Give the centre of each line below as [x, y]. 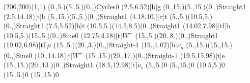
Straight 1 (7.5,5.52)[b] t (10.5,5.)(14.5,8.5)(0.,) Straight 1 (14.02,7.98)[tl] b [123, 26]
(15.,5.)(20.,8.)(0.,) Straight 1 [177, 35]
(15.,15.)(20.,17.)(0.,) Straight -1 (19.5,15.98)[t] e [155, 55]
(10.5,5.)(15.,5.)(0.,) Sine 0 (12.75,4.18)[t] [63, 35]
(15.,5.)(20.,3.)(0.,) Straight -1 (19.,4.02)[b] [115, 45]
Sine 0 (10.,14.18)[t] [44, 55]
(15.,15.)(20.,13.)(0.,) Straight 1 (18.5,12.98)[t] [70, 65]
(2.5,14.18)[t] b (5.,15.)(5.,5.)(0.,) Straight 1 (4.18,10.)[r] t [85, 16]
